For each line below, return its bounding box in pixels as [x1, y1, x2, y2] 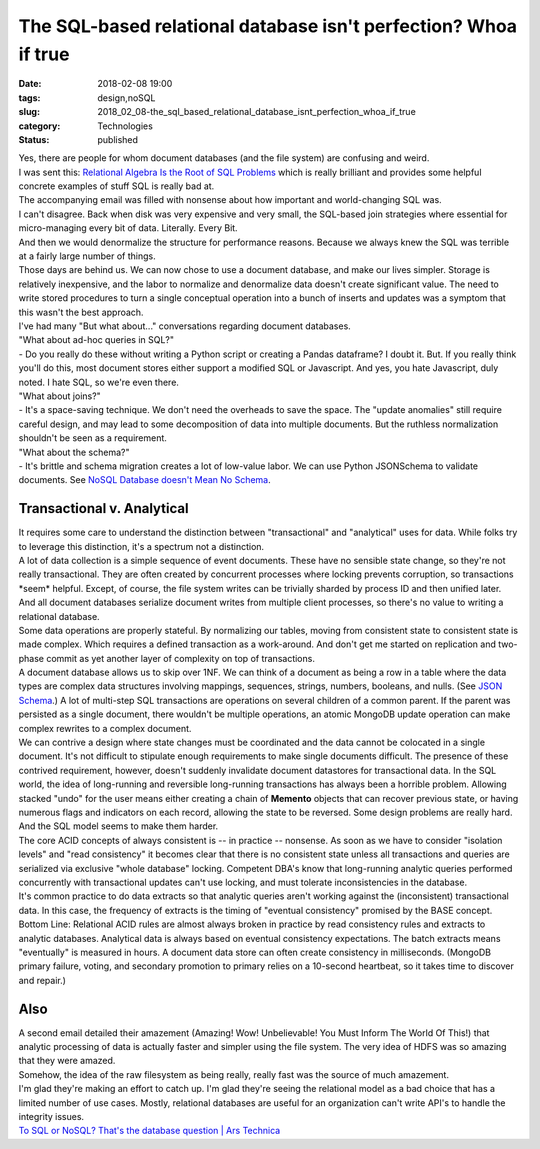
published [97, 133, 139, 145]
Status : [18, 133, 50, 145]
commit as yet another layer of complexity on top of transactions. [46, 652, 315, 664]
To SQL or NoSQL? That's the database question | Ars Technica [18, 1125, 281, 1137]
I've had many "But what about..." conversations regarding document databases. [18, 320, 352, 332]
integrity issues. [18, 1110, 85, 1122]
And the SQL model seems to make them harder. [18, 820, 219, 832]
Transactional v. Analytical [18, 500, 189, 517]
